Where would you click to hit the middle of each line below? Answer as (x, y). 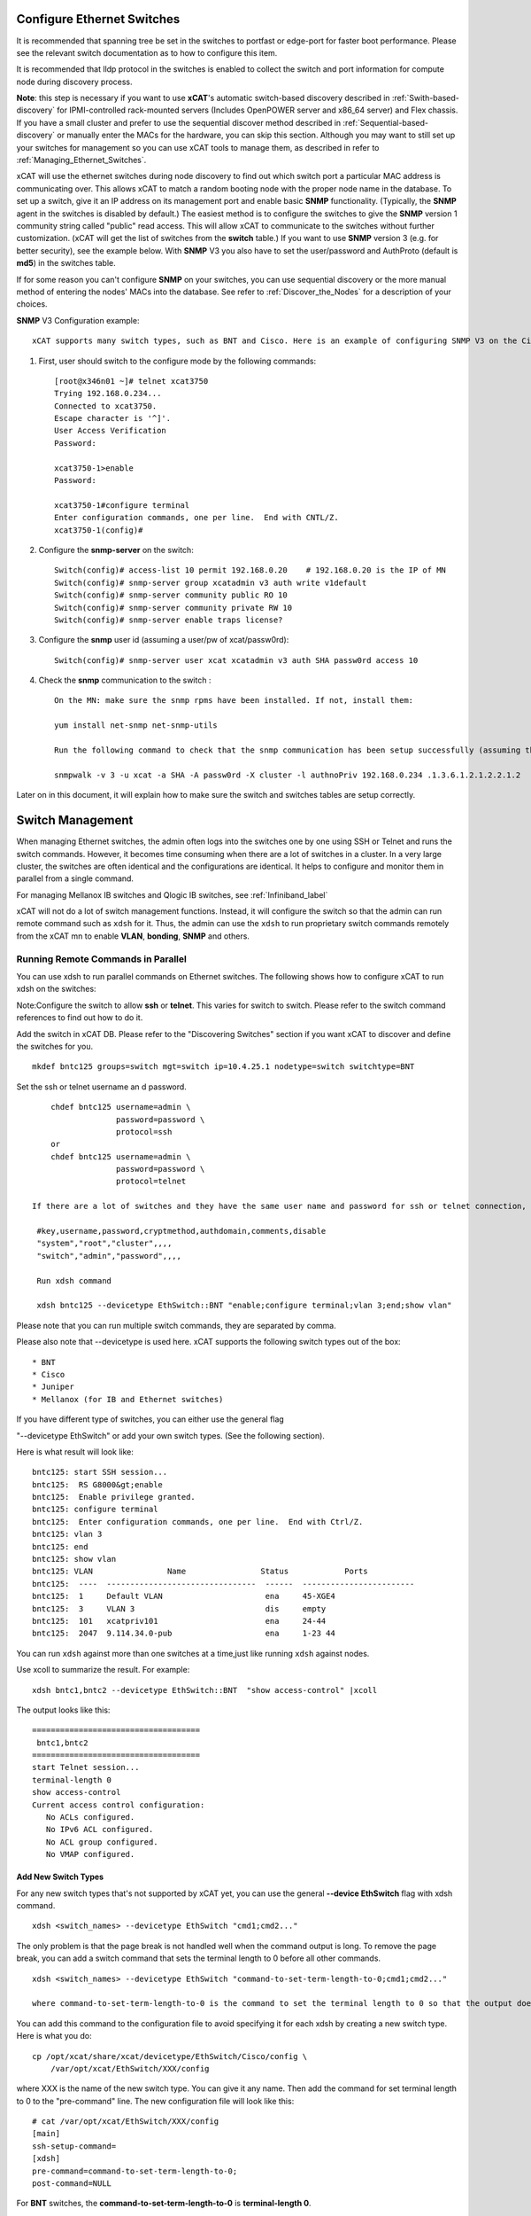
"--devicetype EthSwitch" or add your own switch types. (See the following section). (170, 1435)
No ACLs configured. (90, 1818)
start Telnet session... (86, 1767)
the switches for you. (55, 1046)
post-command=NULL (72, 2184)
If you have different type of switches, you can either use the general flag (150, 1419)
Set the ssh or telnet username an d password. (102, 1087)
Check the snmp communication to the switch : (125, 680)
